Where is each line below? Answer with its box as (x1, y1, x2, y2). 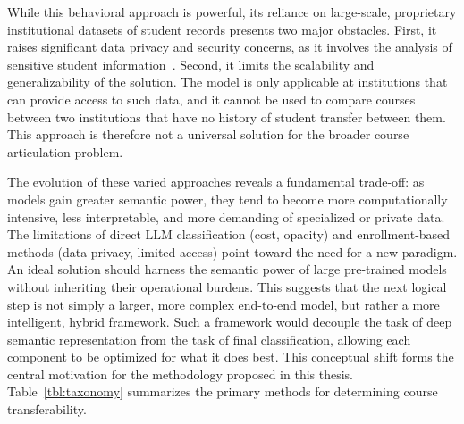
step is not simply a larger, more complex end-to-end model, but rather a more (7, 295, 440, 313)
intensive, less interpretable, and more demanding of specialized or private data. (7, 207, 445, 226)
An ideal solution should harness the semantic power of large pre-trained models (7, 260, 447, 279)
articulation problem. (7, 142, 123, 161)
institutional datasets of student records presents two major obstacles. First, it (7, 20, 437, 38)
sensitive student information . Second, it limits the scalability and (7, 54, 375, 73)
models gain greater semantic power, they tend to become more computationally (7, 189, 448, 208)
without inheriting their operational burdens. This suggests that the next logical (7, 277, 447, 295)
